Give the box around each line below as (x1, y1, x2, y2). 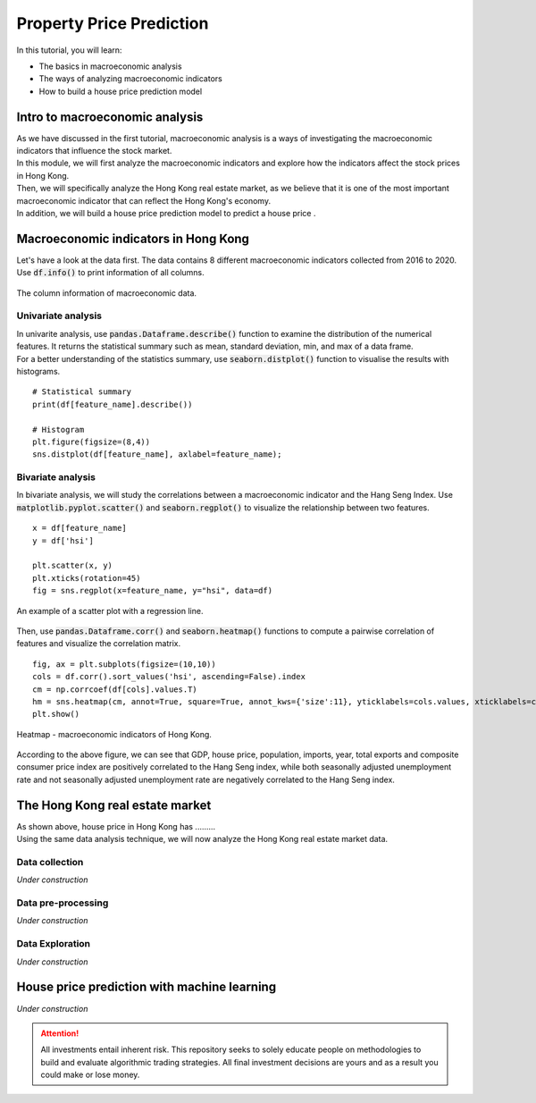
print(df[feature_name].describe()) (32, 399, 193, 409)
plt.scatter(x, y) (32, 560, 113, 571)
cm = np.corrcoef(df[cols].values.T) (32, 684, 198, 695)
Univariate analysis (16, 309, 103, 322)
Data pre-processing (16, 897, 109, 909)
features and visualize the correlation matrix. (16, 638, 181, 649)
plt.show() (32, 709, 80, 720)
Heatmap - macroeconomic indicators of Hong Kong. (16, 728, 212, 739)
